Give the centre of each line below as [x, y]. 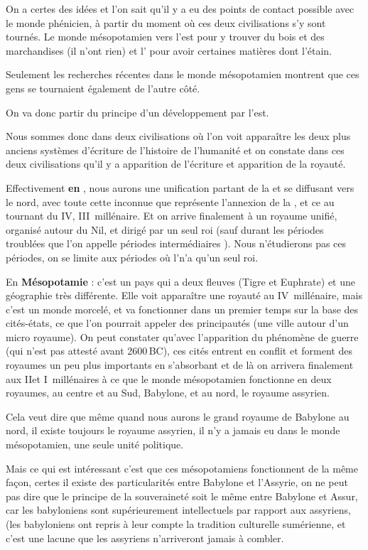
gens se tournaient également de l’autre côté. [103, 88]
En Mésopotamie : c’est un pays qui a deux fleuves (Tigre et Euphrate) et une [180, 281]
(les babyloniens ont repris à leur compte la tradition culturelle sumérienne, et [176, 524]
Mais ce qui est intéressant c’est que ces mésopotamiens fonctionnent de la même [182, 468]
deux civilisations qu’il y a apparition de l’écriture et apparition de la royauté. [176, 164]
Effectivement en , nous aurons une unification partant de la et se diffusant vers [180, 187]
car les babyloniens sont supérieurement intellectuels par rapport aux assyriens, [178, 510]
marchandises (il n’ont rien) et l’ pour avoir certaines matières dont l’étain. [169, 50]
